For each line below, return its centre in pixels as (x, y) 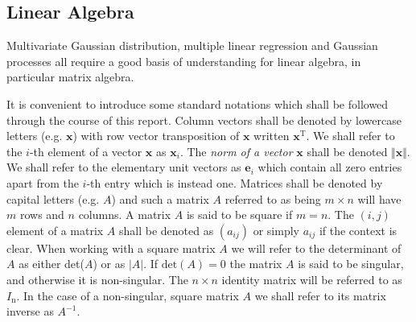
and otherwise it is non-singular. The (97, 279)
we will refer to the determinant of (316, 248)
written (272, 136)
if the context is (358, 230)
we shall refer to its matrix (320, 295)
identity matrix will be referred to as (312, 279)
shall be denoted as (167, 230)
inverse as (30, 311)
